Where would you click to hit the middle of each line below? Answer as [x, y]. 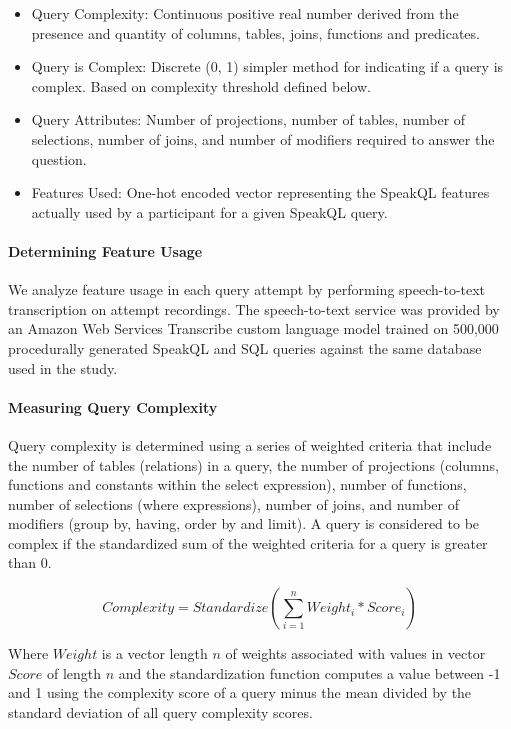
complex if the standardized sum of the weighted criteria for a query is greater [248, 542]
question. [59, 158]
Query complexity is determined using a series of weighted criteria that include [250, 444]
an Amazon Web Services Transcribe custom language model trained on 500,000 [253, 328]
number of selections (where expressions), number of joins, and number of [233, 503]
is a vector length [154, 653]
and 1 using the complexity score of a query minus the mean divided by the [240, 692]
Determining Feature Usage [105, 250]
